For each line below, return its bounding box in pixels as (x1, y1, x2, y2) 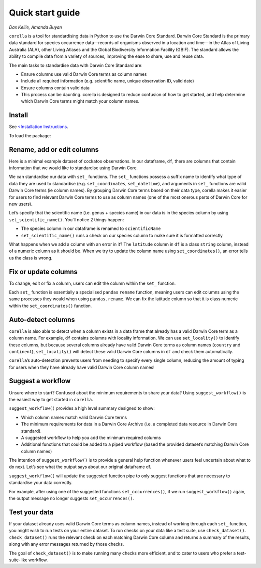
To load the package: (9, 132, 51, 138)
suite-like (9, 557, 28, 563)
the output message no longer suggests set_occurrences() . (9, 495, 134, 502)
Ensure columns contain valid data (21, 85, 90, 91)
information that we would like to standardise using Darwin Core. (9, 165, 138, 171)
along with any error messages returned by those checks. (9, 541, 124, 547)
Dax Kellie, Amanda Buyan (9, 24, 62, 30)
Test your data (9, 508, 54, 516)
